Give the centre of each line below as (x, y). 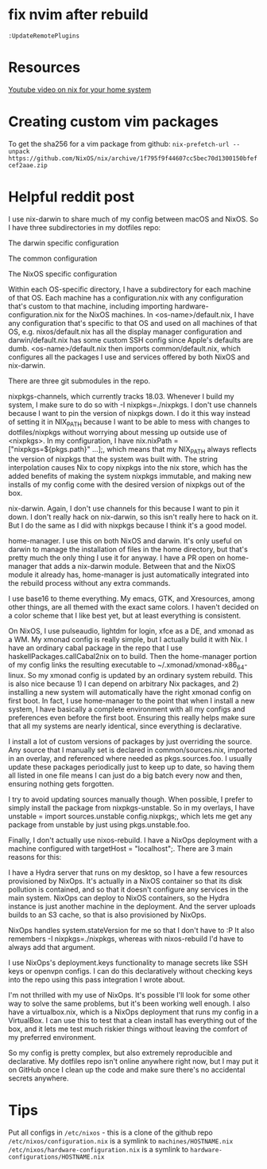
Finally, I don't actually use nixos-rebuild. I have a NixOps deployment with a (133, 840)
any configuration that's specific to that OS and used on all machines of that (133, 323)
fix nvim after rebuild (78, 15)
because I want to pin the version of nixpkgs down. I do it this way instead (129, 413)
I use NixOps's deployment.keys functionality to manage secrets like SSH (128, 963)
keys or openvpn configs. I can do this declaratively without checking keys (130, 971)
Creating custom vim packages (113, 122)
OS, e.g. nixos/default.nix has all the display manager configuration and (125, 331)
